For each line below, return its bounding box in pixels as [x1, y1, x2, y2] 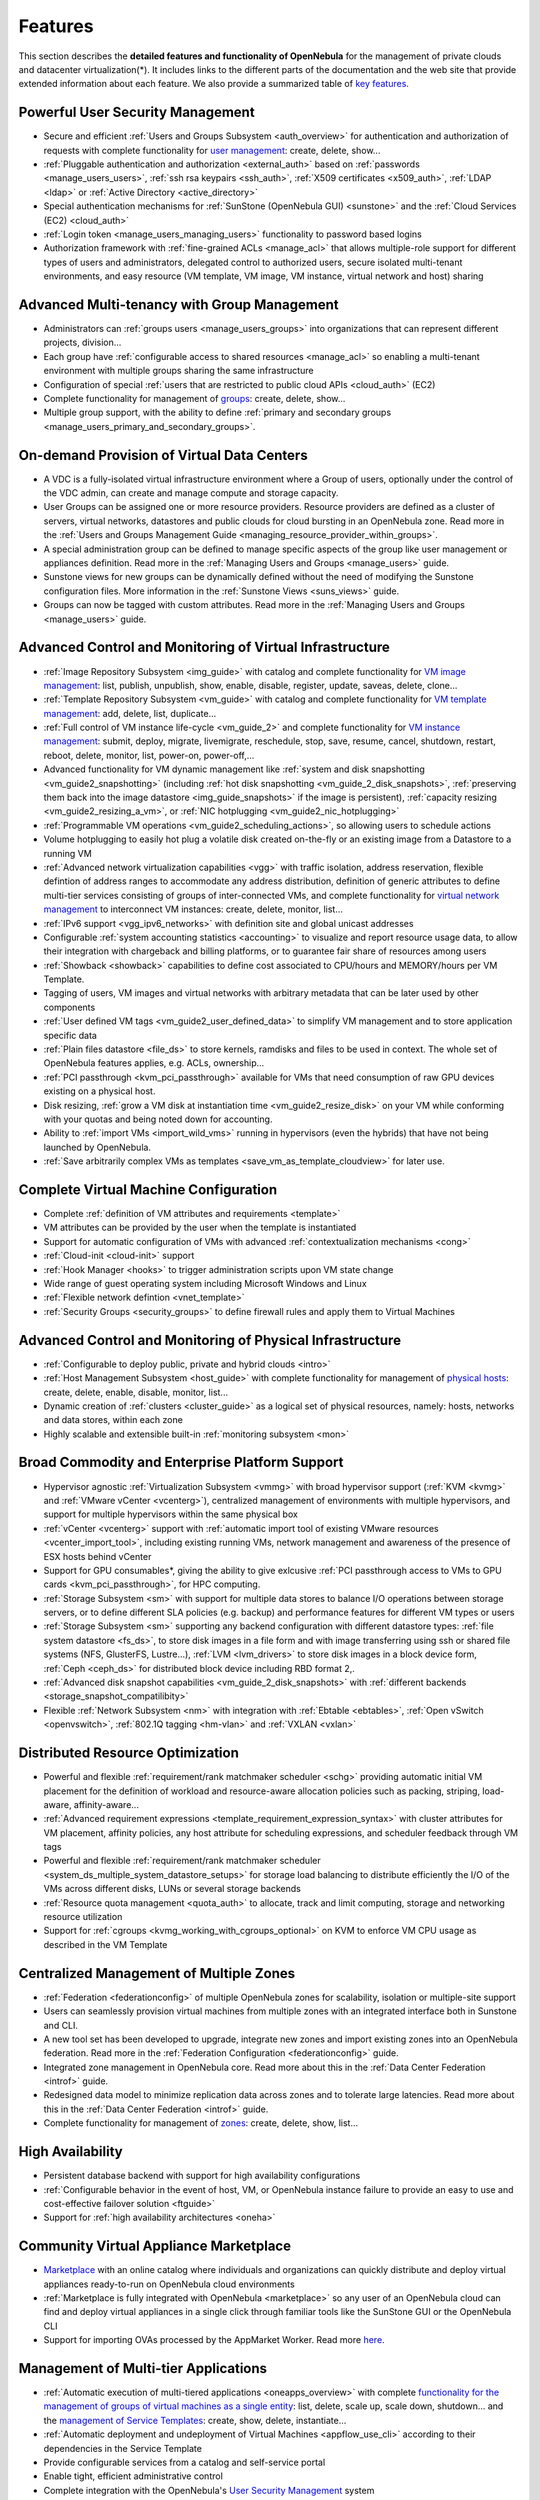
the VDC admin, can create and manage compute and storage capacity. [43, 487, 339, 499]
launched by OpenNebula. [43, 1141, 152, 1153]
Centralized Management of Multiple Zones [18, 1965, 295, 1982]
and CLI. [43, 2019, 79, 2031]
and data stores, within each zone [43, 1414, 184, 1426]
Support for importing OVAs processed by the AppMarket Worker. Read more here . [43, 2334, 385, 2346]
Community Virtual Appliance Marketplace [18, 2238, 292, 2255]
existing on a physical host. [43, 1085, 156, 1097]
